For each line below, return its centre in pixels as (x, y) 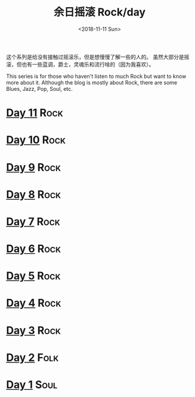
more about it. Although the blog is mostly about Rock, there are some (92, 82)
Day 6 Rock (33, 249)
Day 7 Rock (33, 221)
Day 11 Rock (35, 113)
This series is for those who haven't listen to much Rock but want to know (96, 76)
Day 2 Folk (33, 357)
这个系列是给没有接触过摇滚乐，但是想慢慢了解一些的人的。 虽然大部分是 (95, 56)
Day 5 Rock (33, 276)
